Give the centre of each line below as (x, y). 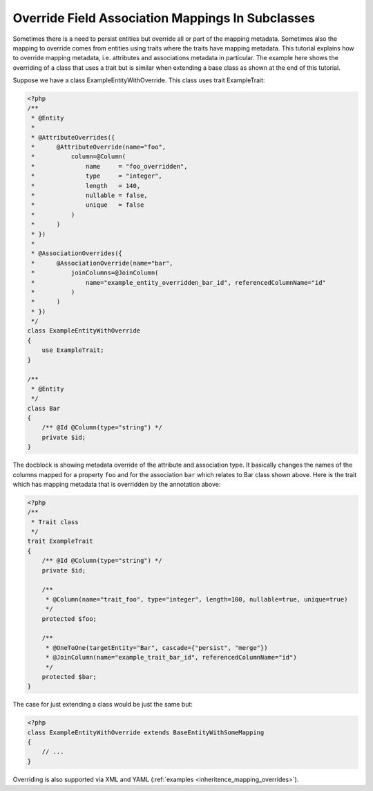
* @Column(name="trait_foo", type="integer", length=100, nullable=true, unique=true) (197, 599)
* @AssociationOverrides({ (77, 253)
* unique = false (88, 205)
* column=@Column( (79, 157)
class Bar (44, 408)
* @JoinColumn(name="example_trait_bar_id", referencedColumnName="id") (171, 658)
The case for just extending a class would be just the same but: (103, 705)
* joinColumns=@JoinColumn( (95, 273)
